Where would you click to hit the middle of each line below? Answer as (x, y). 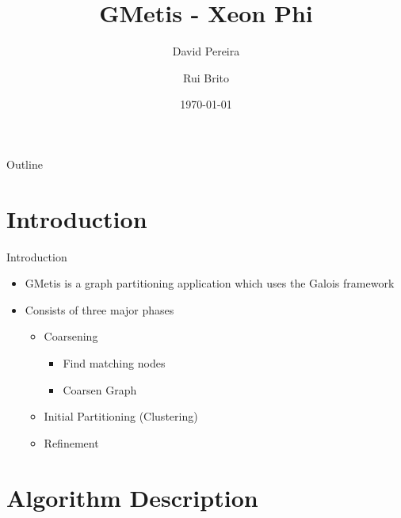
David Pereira (206, 51)
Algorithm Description (132, 497)
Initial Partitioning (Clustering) (121, 416)
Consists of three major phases (99, 309)
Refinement (71, 442)
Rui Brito (206, 77)
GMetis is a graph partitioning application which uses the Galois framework (210, 283)
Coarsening (71, 336)
